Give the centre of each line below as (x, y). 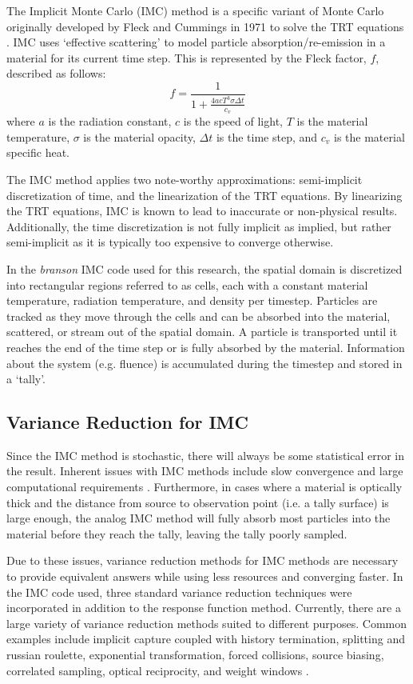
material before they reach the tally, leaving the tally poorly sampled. (177, 533)
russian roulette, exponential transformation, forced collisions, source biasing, (195, 655)
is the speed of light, (233, 121)
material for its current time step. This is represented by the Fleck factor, (187, 57)
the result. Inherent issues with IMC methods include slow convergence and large (205, 471)
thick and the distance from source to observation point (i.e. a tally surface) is (198, 502)
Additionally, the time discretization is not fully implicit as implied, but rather (199, 226)
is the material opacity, (139, 136)
